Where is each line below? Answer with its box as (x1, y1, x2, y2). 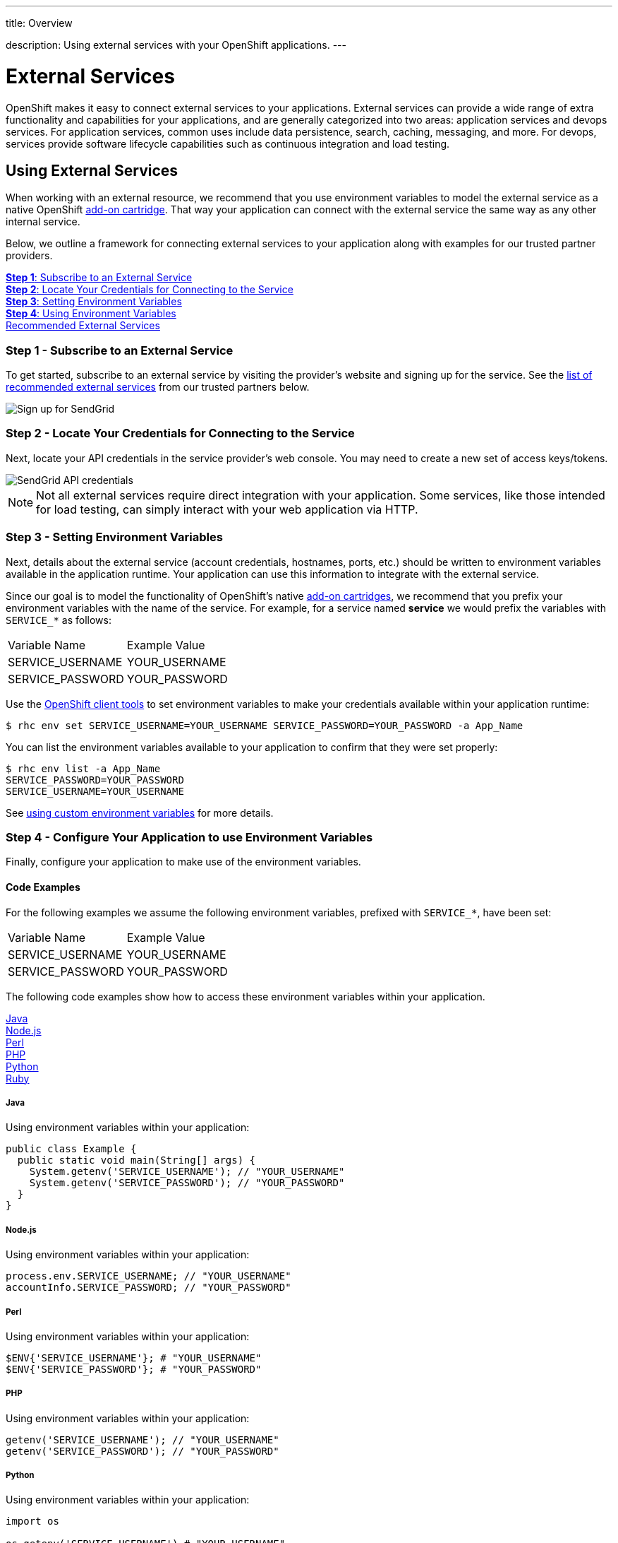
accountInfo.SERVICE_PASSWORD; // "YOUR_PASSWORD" (6, 1282, 291, 1294)
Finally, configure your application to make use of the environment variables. (6, 856, 361, 868)
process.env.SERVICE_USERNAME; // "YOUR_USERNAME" (6, 1270, 291, 1282)
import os (6, 1515, 59, 1527)
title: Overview (6, 17, 73, 29)
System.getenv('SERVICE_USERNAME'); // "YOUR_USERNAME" (29, 1166, 345, 1178)
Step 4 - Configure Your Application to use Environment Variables (6, 829, 373, 844)
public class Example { (6, 1143, 137, 1155)
